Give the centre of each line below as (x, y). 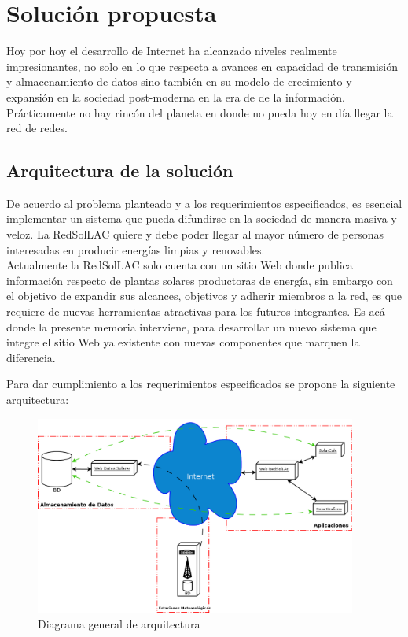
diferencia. (31, 357)
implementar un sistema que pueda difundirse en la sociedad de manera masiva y (202, 219)
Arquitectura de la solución (120, 170)
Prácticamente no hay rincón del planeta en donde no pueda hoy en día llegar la (200, 112)
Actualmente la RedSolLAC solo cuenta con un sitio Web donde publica (180, 265)
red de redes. (37, 128)
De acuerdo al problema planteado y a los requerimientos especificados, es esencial (204, 203)
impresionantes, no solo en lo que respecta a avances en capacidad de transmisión (202, 66)
